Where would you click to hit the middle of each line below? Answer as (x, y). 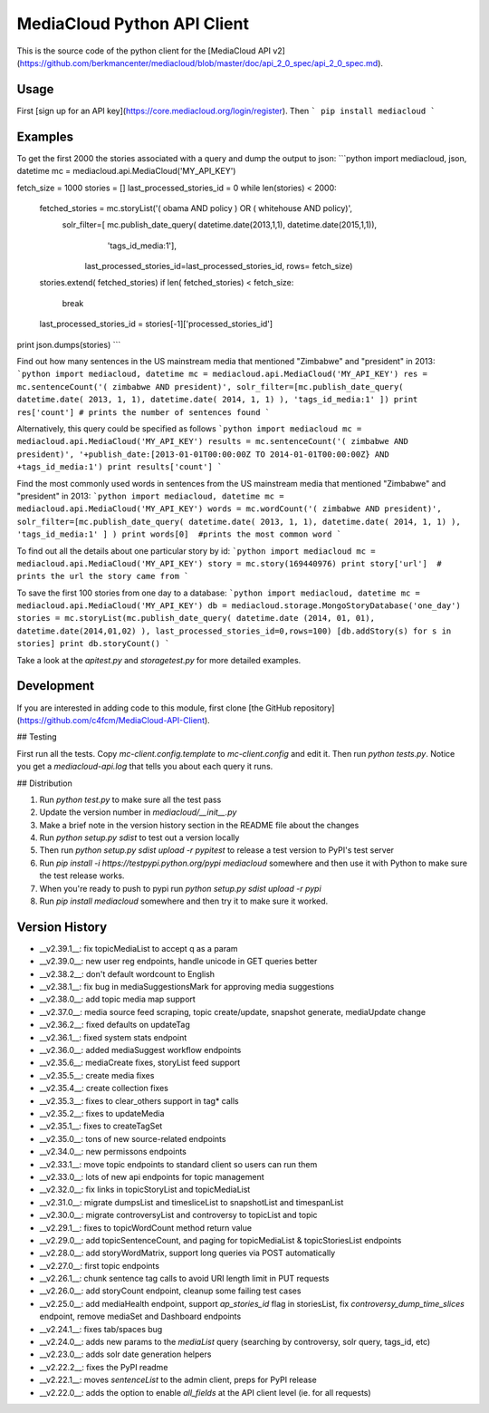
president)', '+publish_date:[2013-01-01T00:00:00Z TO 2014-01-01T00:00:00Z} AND (203, 454)
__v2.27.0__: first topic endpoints (100, 1265)
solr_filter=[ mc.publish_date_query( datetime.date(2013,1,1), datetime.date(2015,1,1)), (220, 225)
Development (56, 686)
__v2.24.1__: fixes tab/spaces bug (101, 1329)
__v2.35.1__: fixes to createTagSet (101, 1126)
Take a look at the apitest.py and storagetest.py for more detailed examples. (159, 660)
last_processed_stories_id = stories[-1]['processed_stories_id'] (156, 324)
